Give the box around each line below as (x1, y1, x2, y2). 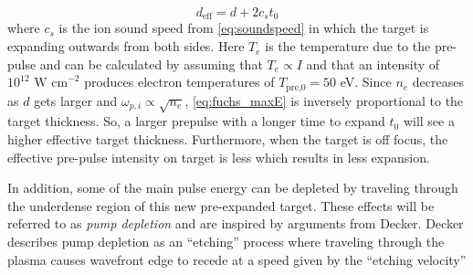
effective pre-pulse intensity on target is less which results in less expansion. (7, 147, 430, 166)
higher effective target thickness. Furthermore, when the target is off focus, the (7, 130, 448, 149)
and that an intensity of (306, 54, 440, 73)
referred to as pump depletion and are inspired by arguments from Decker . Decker (7, 214, 464, 233)
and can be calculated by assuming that (39, 54, 263, 73)
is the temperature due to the (265, 37, 431, 56)
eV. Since (340, 72, 392, 91)
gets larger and (34, 90, 118, 110)
